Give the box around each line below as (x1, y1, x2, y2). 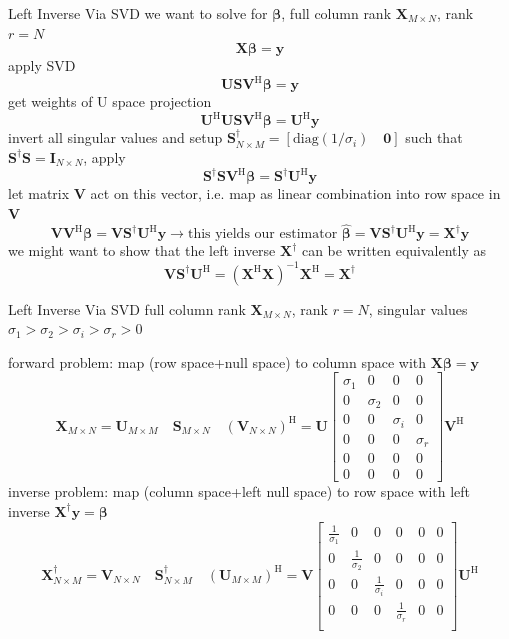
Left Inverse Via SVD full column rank (8, 298, 246, 319)
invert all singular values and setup (8, 127, 223, 148)
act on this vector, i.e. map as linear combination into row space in (90, 183, 501, 204)
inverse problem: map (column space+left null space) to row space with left (8, 481, 470, 502)
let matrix (8, 183, 70, 204)
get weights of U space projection (8, 91, 212, 112)
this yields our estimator (187, 227, 338, 242)
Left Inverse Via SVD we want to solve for (8, 3, 268, 23)
